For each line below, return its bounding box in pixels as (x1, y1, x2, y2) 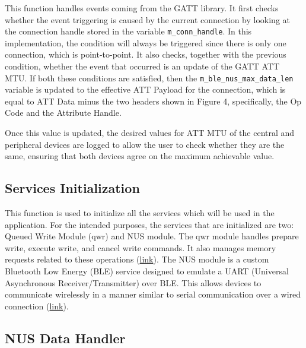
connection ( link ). (5, 299, 69, 312)
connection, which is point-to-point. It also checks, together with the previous (5, 48, 286, 61)
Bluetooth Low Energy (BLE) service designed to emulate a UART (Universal (5, 265, 289, 277)
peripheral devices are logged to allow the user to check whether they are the (5, 138, 285, 150)
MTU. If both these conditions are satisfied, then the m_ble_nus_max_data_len (5, 71, 294, 84)
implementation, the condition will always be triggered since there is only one (5, 36, 286, 49)
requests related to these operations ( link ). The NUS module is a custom (5, 253, 269, 265)
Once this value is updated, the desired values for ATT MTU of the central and (5, 126, 295, 139)
